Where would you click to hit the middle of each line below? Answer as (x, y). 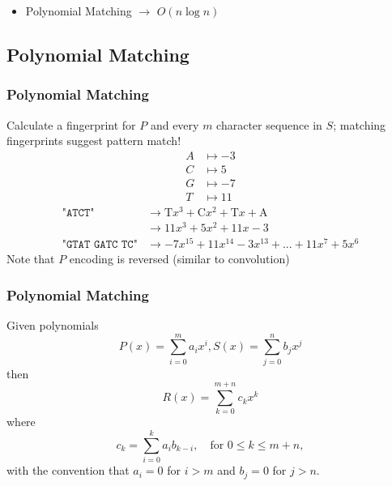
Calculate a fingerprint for (71, 124)
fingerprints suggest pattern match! (94, 141)
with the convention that (68, 470)
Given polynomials (53, 325)
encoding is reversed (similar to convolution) (179, 259)
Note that (31, 259)
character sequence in (269, 124)
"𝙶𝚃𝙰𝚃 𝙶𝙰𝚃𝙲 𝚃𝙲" (100, 245)
